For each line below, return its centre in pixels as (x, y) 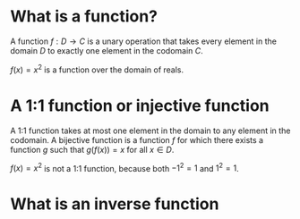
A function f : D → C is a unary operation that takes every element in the (143, 41)
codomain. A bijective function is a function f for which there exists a (137, 139)
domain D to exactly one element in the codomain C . (107, 50)
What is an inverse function (115, 204)
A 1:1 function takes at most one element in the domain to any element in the (150, 131)
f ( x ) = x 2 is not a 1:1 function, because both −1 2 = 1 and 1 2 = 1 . (125, 167)
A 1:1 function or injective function (140, 105)
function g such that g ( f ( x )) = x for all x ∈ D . (92, 149)
